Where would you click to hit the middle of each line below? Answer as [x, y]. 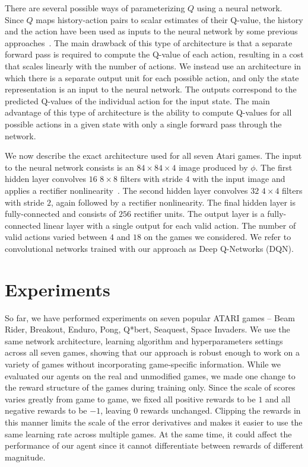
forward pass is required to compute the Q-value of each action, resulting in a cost [154, 54]
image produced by [213, 167]
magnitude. [25, 457]
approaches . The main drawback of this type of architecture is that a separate [149, 42]
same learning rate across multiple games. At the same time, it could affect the [148, 434]
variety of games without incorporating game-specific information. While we [143, 364]
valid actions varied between [56, 237]
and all [278, 399]
